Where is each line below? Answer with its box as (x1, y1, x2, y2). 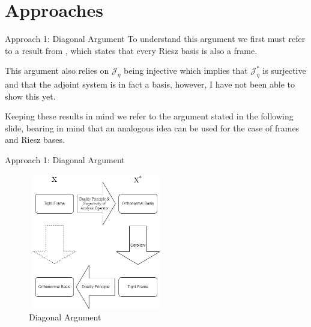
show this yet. (5, 89, 56, 102)
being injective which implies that (124, 64, 248, 77)
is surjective (262, 64, 306, 77)
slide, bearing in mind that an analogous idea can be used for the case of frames (5, 121, 300, 134)
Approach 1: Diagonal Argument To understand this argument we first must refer (5, 32, 306, 45)
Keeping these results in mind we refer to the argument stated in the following (5, 110, 294, 122)
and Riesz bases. (5, 133, 65, 146)
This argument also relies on (5, 64, 109, 77)
